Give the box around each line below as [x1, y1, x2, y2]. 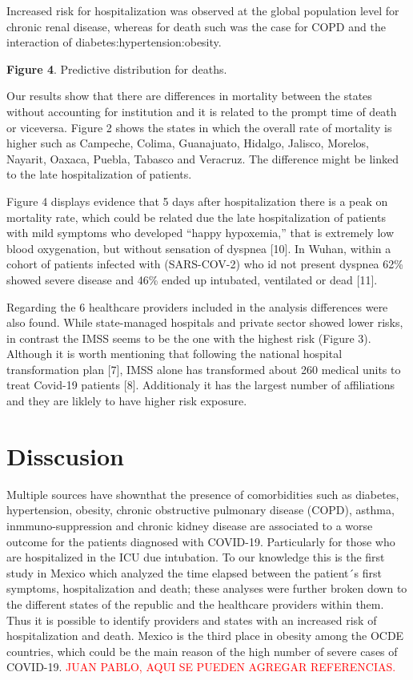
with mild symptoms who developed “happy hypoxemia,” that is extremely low [6, 224, 395, 241]
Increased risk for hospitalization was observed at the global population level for [6, 2, 399, 18]
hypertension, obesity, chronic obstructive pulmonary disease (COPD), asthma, [6, 501, 395, 518]
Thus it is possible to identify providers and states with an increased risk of [6, 611, 377, 628]
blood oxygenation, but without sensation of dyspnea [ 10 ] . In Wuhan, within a [6, 239, 391, 256]
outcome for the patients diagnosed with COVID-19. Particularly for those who [6, 533, 395, 549]
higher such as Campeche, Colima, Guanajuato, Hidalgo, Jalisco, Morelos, [6, 135, 369, 151]
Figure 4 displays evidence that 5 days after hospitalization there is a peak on [6, 192, 388, 209]
